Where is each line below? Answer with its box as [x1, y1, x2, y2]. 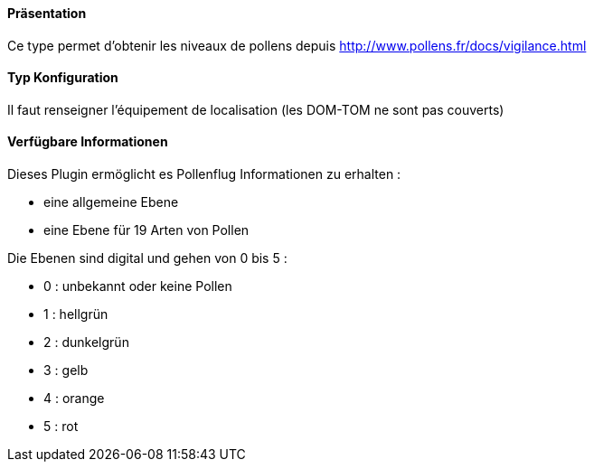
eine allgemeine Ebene [43, 194, 179, 211]
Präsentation [7, 5, 87, 21]
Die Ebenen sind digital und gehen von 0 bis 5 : [7, 250, 288, 267]
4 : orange [43, 390, 105, 407]
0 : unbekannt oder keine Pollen [43, 278, 232, 295]
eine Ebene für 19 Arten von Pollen [43, 222, 250, 239]
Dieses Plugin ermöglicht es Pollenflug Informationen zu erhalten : [7, 166, 401, 183]
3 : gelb [43, 362, 89, 379]
